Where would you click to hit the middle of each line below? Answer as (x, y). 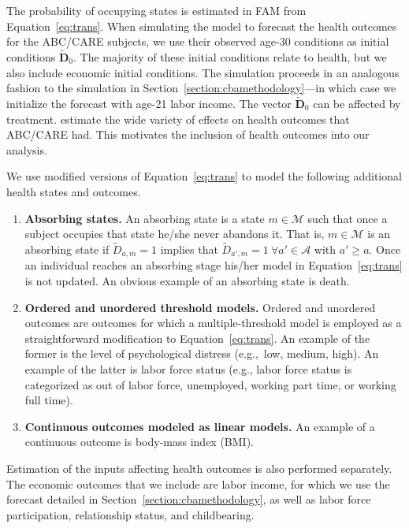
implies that (189, 249)
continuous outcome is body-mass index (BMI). (139, 442)
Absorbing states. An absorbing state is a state (145, 218)
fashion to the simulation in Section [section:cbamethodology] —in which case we (201, 88)
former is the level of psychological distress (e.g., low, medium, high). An (202, 353)
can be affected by (357, 103)
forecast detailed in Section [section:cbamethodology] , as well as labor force (189, 499)
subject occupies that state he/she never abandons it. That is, (175, 234)
